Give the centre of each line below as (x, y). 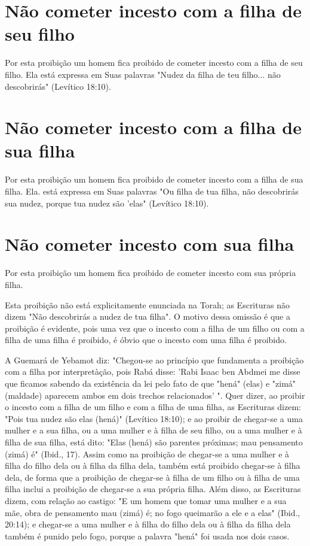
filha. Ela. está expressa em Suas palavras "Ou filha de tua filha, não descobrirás (152, 191)
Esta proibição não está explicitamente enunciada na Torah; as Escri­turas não (147, 304)
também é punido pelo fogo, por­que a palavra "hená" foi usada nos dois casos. (147, 536)
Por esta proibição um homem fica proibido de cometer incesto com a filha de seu (154, 63)
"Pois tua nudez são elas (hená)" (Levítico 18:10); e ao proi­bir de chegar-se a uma (154, 418)
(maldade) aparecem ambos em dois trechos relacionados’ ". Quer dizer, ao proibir (155, 395)
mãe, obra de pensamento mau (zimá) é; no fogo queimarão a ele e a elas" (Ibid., (153, 512)
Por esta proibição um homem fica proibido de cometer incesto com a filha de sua (154, 179)
